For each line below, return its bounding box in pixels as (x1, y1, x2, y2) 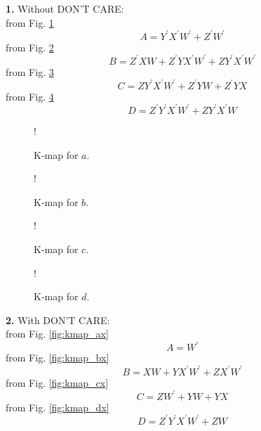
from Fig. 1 (6, 15, 54, 30)
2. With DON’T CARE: (6, 312, 110, 327)
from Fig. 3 (6, 64, 54, 79)
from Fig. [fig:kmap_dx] (6, 399, 109, 414)
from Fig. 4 (6, 89, 54, 103)
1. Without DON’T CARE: (6, 1, 124, 15)
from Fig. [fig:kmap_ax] (6, 326, 109, 341)
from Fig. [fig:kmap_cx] (6, 375, 109, 390)
